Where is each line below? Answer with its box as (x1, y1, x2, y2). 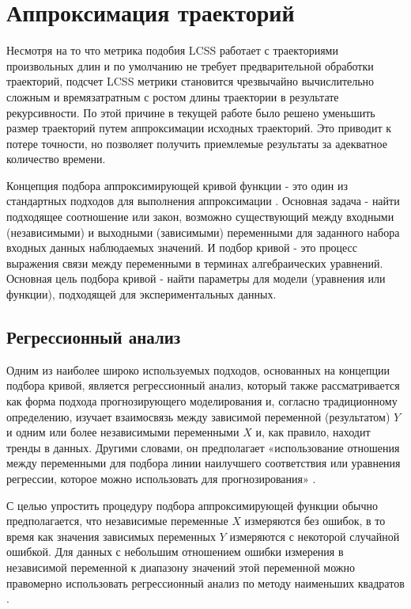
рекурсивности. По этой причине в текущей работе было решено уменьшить (6, 104, 375, 120)
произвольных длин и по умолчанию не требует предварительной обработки (6, 57, 374, 74)
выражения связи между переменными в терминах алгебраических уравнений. (6, 254, 383, 271)
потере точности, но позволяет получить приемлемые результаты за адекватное (6, 135, 387, 151)
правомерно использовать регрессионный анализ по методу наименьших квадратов (6, 574, 405, 591)
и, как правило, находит (255, 424, 371, 440)
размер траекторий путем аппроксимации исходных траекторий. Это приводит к (6, 120, 392, 136)
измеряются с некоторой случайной (229, 527, 400, 544)
